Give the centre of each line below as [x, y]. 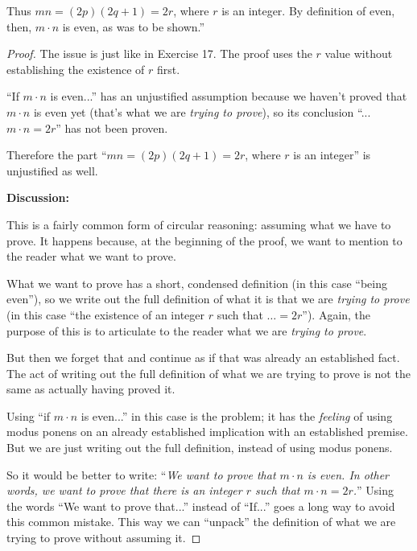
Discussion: [38, 197]
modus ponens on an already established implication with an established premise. [207, 432]
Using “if [29, 415]
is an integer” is [332, 155]
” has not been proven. [112, 127]
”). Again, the [336, 314]
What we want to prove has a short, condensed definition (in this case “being [197, 283]
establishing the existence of [76, 69]
